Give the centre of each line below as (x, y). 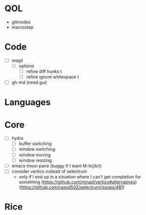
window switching (37, 149)
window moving (35, 155)
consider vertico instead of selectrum (49, 171)
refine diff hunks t (44, 71)
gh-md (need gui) (29, 82)
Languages (27, 102)
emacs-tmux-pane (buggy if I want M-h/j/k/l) (57, 166)
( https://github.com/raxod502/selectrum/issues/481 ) (72, 187)
